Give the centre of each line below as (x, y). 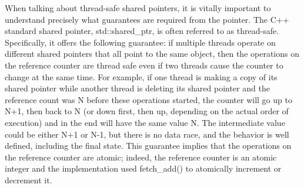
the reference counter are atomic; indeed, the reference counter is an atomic (141, 157)
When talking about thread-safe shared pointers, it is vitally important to (138, 8)
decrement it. (29, 180)
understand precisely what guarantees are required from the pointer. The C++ (147, 19)
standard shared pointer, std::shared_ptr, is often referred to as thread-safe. (142, 31)
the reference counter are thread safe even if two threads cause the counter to (144, 65)
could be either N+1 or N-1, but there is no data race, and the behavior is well (147, 134)
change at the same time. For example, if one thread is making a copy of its (141, 76)
